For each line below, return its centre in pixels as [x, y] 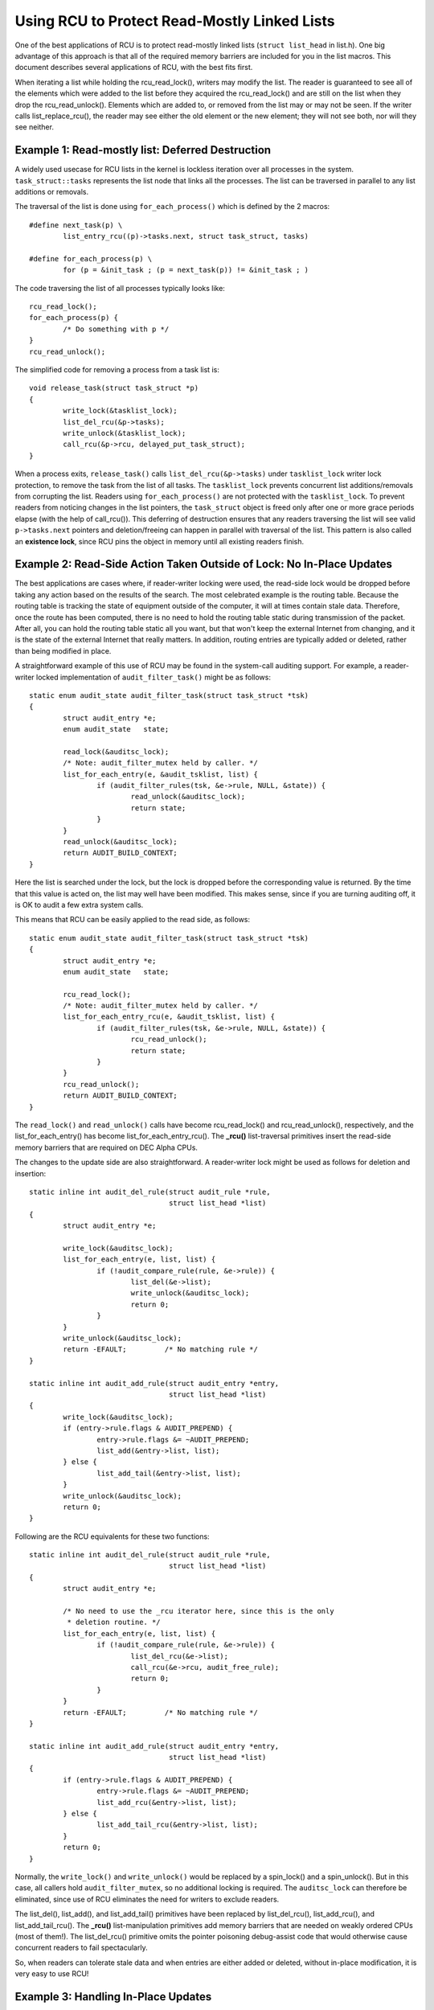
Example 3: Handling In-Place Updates [113, 1997]
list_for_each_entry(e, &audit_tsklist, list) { [161, 774]
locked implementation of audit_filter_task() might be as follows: [154, 677]
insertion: [31, 1173]
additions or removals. [52, 191]
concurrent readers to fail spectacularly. [81, 1948]
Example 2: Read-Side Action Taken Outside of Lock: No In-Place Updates [204, 564]
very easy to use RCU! [52, 1974]
